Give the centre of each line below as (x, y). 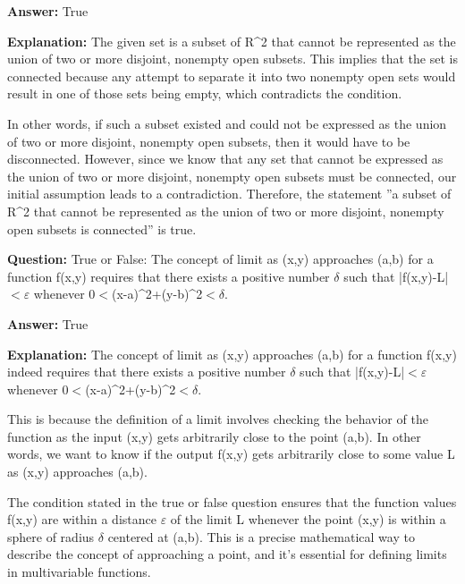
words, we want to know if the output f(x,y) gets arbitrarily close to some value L (231, 454)
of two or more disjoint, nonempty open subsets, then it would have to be (209, 141)
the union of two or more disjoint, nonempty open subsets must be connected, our (232, 176)
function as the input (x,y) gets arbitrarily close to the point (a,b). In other (214, 436)
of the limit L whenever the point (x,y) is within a (308, 519)
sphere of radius (51, 536)
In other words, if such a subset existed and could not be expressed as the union (227, 123)
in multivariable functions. (79, 572)
